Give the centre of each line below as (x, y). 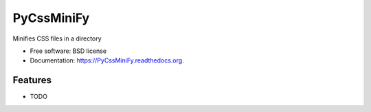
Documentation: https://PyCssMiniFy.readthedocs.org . (107, 60)
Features (32, 80)
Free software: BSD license (68, 51)
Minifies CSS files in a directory (57, 38)
